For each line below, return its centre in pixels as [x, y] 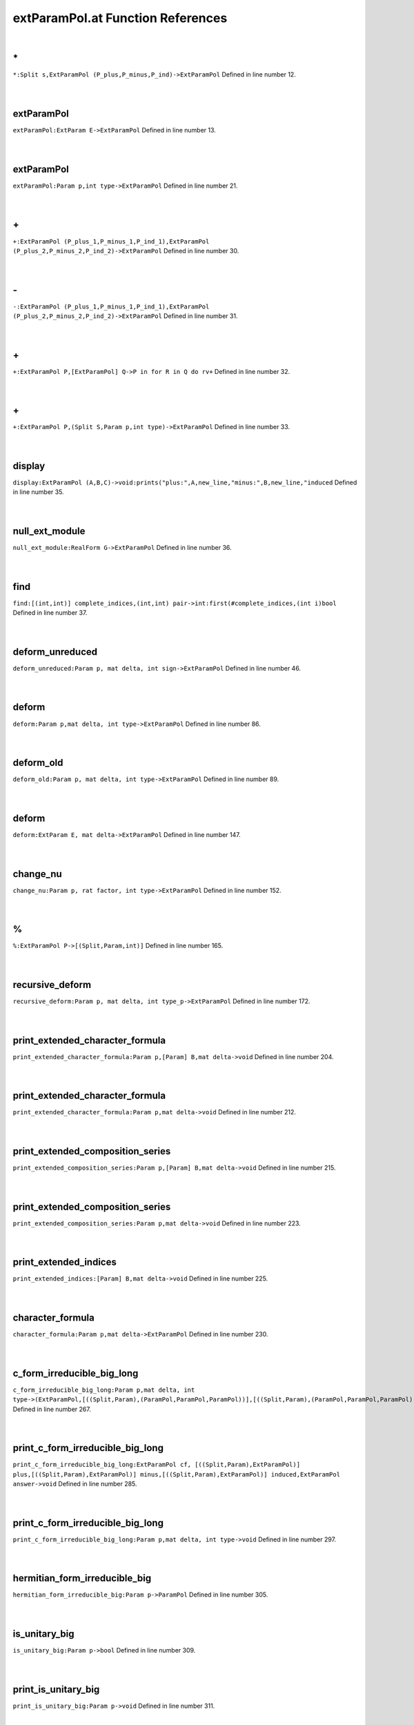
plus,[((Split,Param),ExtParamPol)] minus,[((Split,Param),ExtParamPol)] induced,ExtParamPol [177, 1474]
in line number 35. [39, 492]
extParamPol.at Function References [120, 18]
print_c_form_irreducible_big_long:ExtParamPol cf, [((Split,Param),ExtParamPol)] [156, 1465]
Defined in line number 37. [50, 613]
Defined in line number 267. [52, 1409]
